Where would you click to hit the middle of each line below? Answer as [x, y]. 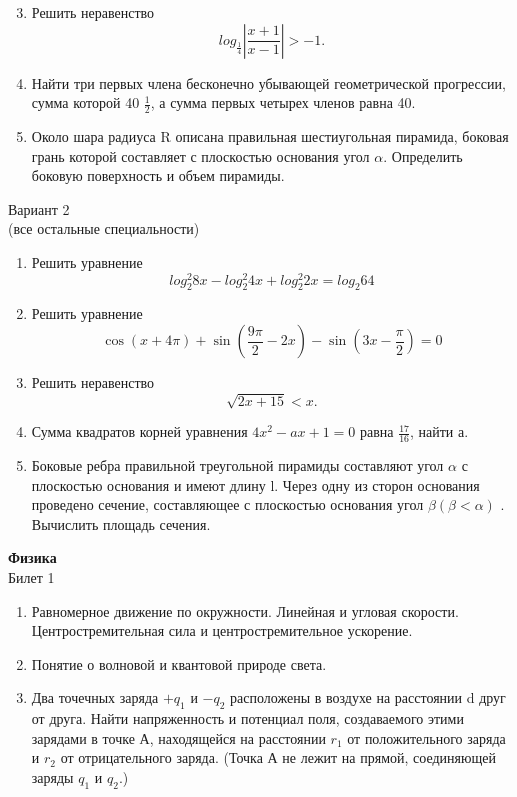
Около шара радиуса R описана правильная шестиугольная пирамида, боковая [270, 136]
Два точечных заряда [95, 697]
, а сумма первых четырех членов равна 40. [283, 102]
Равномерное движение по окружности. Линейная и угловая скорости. [245, 610]
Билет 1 [31, 576]
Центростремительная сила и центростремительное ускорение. [222, 630]
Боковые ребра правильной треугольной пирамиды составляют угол [237, 465]
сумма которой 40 [85, 102]
